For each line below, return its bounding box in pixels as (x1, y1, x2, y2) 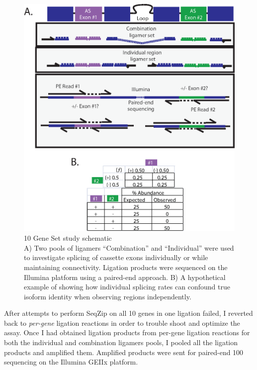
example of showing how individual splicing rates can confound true (24, 281, 230, 292)
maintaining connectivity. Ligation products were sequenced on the (24, 262, 228, 272)
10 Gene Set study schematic (24, 233, 112, 243)
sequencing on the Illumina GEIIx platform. (4, 357, 138, 367)
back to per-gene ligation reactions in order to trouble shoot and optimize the (4, 317, 240, 328)
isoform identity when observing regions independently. (24, 291, 191, 301)
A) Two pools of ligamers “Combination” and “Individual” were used (24, 242, 234, 253)
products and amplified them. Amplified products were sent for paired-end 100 (4, 347, 244, 357)
